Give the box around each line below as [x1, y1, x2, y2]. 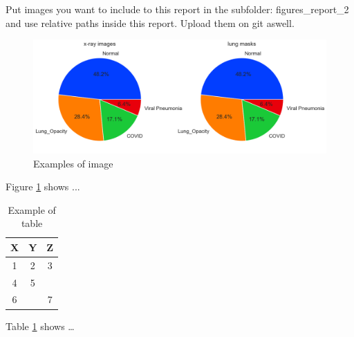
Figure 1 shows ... [6, 179, 80, 194]
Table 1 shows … [6, 318, 75, 333]
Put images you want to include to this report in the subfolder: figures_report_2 [6, 2, 349, 16]
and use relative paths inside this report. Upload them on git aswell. [6, 15, 295, 30]
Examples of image [33, 156, 113, 170]
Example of [8, 202, 56, 217]
